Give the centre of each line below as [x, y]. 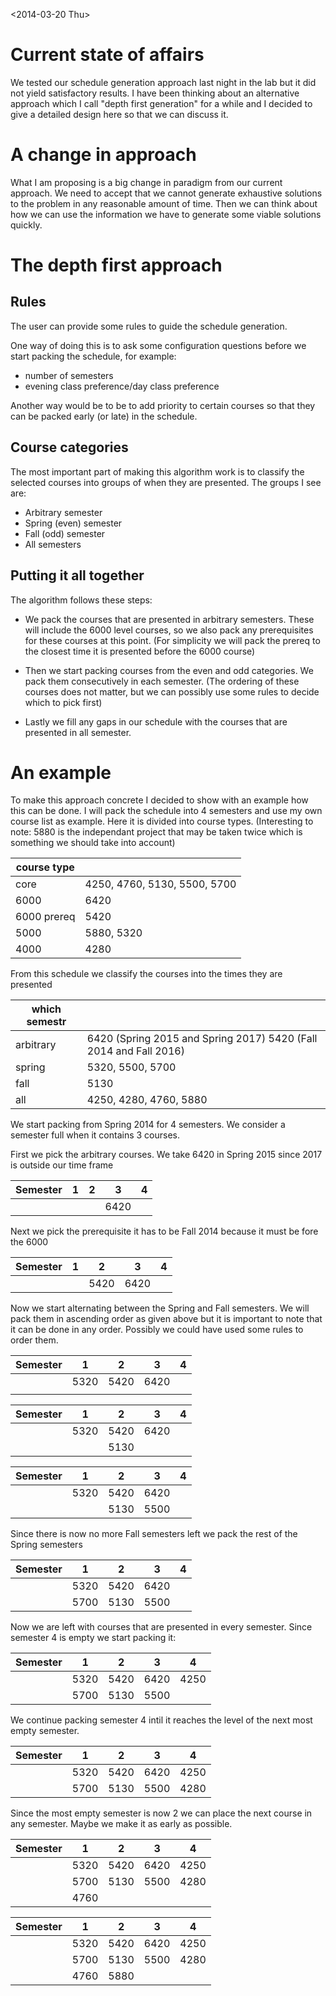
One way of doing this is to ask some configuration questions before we [158, 345]
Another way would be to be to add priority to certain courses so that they [163, 405]
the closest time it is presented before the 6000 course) [140, 651]
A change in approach [103, 155]
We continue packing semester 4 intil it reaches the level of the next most [161, 1720]
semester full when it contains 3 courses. [95, 1135]
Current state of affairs [107, 55]
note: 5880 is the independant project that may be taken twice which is [156, 832]
